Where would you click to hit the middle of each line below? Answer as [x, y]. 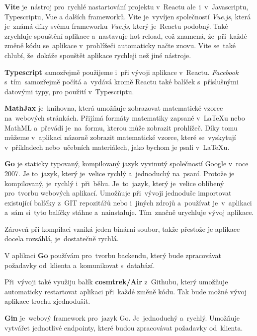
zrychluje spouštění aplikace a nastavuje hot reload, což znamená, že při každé [126, 35]
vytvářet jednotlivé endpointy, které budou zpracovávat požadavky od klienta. [124, 327]
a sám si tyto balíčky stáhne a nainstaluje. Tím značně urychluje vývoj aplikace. [129, 212]
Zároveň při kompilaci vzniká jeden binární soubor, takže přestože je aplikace [122, 229]
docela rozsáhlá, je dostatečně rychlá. [62, 238]
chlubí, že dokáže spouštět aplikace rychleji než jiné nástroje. [98, 55]
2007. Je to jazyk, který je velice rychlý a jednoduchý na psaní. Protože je [120, 173]
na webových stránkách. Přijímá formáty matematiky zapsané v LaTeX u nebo [125, 117]
